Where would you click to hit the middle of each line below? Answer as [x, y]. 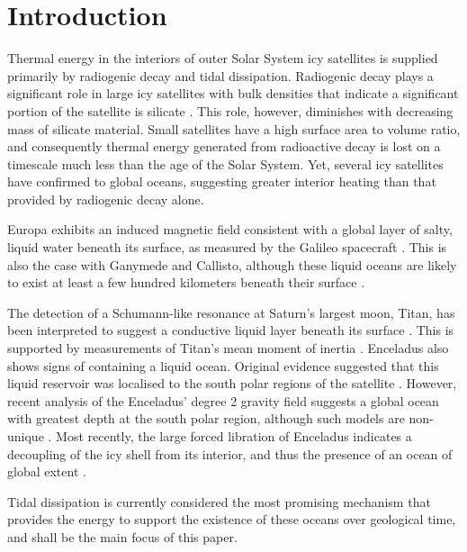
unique [26, 436]
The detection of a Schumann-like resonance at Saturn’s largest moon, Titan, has [231, 312]
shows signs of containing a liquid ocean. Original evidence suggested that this [223, 365]
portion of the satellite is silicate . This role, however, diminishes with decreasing [230, 110]
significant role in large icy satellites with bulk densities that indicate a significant [233, 93]
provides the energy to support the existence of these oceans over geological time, [232, 519]
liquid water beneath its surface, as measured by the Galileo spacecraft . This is [227, 247]
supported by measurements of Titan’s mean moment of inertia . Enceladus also [228, 348]
